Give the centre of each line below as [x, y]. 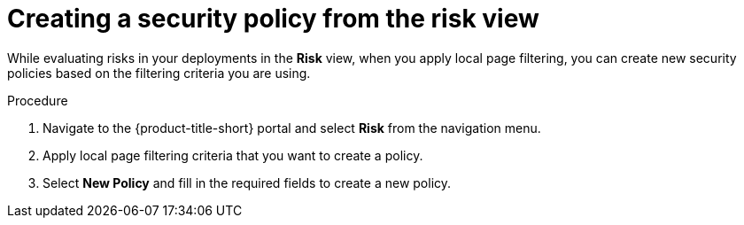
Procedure [38, 100]
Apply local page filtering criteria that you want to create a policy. [233, 155]
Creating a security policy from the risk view [273, 19]
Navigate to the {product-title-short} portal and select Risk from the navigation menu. [292, 128]
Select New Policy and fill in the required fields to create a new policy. [247, 182]
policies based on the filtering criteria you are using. [159, 73]
